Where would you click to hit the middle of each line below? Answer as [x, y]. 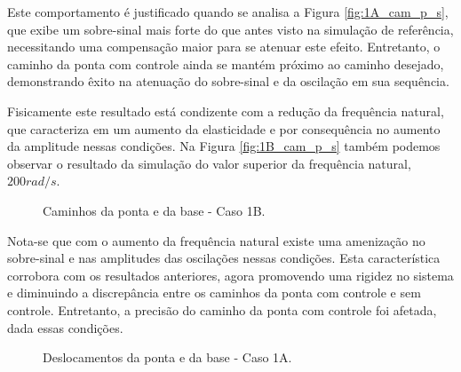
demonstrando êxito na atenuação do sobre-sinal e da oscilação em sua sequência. [228, 81]
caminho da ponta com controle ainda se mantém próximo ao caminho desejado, [226, 63]
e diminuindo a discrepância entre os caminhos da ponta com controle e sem [214, 293]
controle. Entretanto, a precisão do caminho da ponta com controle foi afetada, [222, 309]
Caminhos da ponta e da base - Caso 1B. [154, 210]
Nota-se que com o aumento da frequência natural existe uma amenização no [216, 240]
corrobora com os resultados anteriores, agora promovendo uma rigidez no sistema [230, 275]
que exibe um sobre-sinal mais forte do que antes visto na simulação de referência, [230, 29]
